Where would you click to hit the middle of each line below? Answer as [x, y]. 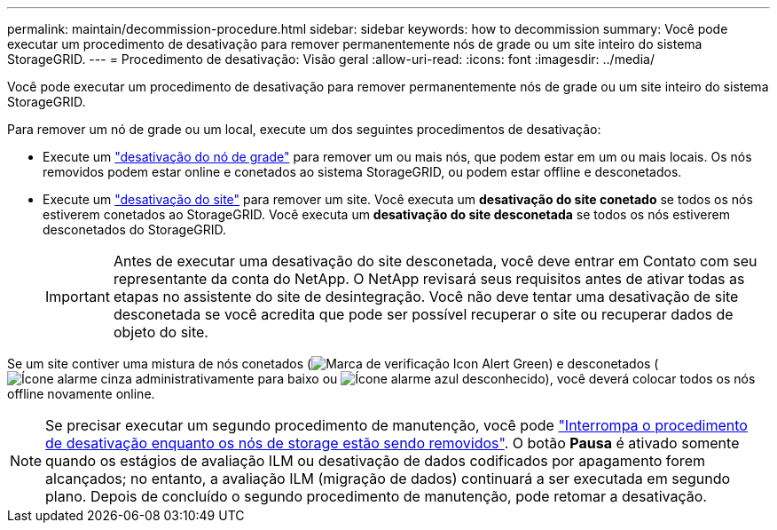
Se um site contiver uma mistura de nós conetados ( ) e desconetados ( [333, 364]
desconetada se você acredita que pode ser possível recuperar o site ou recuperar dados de [423, 314]
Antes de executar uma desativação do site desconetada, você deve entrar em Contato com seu [435, 261]
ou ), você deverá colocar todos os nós [539, 379]
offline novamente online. [81, 394]
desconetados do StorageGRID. [135, 229]
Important [78, 297]
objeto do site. [161, 332]
